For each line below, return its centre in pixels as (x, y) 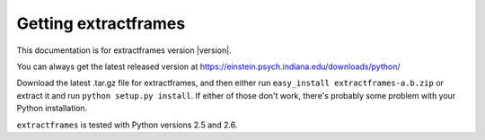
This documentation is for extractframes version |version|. (124, 50)
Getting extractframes (101, 23)
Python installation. (52, 109)
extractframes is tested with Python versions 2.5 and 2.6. (127, 125)
